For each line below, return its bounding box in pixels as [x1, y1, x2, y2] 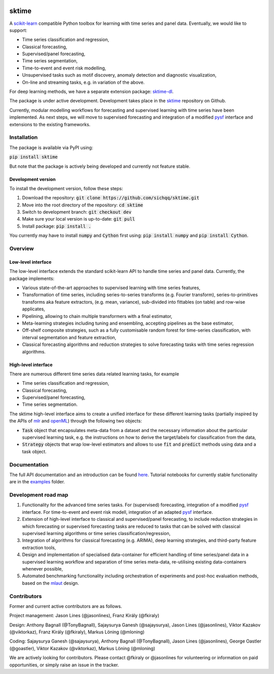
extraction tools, [22, 544, 56, 550]
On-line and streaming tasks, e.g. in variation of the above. [22, 79, 145, 85]
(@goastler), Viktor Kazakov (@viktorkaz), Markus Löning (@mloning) [9, 645, 156, 651]
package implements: [9, 275, 55, 281]
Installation [9, 134, 38, 141]
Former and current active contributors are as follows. [9, 603, 122, 609]
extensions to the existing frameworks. [9, 121, 91, 127]
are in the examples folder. [9, 479, 65, 485]
